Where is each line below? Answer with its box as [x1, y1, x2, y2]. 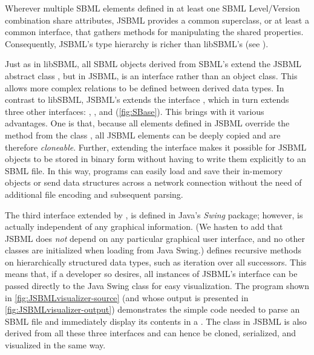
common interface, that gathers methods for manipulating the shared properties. [5, 25, 304, 38]
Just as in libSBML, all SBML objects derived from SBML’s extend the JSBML [5, 57, 302, 70]
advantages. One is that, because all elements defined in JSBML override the [5, 117, 290, 129]
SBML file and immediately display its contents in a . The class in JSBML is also [5, 314, 307, 327]
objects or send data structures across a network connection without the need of [5, 176, 302, 189]
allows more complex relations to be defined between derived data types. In [5, 81, 284, 94]
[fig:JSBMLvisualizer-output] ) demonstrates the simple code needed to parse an [5, 303, 300, 316]
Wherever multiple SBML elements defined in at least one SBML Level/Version [5, 2, 300, 14]
